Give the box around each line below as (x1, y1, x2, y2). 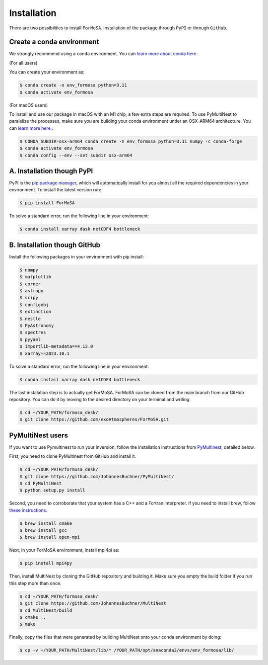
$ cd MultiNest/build (19, 607, 72, 613)
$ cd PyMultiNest (19, 480, 62, 486)
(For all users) (9, 60, 38, 66)
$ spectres (19, 330, 46, 335)
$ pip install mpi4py (19, 561, 72, 566)
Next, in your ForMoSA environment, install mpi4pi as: (9, 547, 120, 553)
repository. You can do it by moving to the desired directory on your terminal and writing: (9, 396, 191, 402)
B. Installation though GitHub (9, 241, 101, 249)
